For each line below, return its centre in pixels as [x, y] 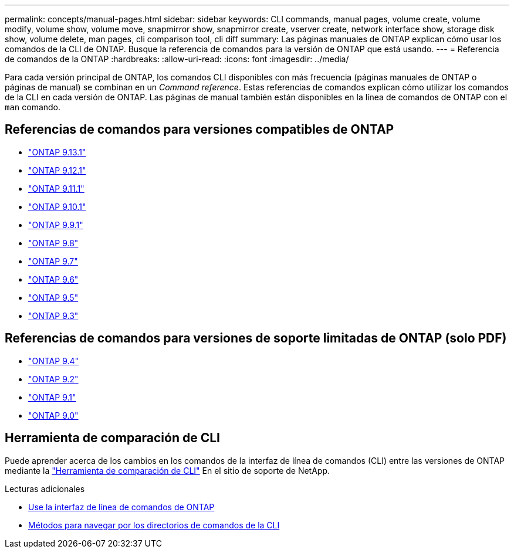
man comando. [33, 107]
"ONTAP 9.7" [53, 261]
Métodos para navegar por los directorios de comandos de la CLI [154, 525]
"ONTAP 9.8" [53, 243]
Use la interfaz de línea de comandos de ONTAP [121, 507]
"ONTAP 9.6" [53, 279]
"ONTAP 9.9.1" [56, 225]
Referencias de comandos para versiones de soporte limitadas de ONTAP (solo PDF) [256, 338]
